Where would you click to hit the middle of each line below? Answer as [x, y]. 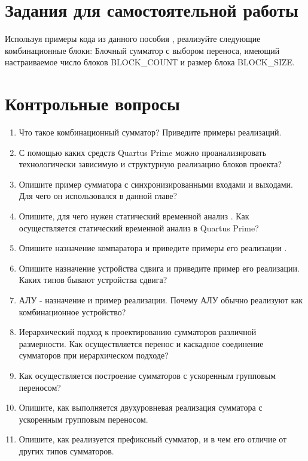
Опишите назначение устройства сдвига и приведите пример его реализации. [159, 268]
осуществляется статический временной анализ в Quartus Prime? [139, 228]
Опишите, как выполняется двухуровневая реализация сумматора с [141, 407]
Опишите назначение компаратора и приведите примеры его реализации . [153, 248]
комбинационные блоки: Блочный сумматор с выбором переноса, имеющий [142, 50]
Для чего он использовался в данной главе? [98, 196]
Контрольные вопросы [92, 103]
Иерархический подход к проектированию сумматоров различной [138, 332]
